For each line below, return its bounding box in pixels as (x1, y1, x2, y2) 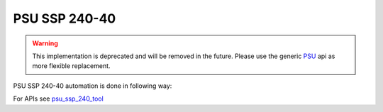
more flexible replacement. (32, 62, 111, 70)
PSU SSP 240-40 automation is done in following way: (13, 82, 172, 90)
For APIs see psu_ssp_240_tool (13, 94, 104, 103)
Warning (32, 39, 58, 47)
